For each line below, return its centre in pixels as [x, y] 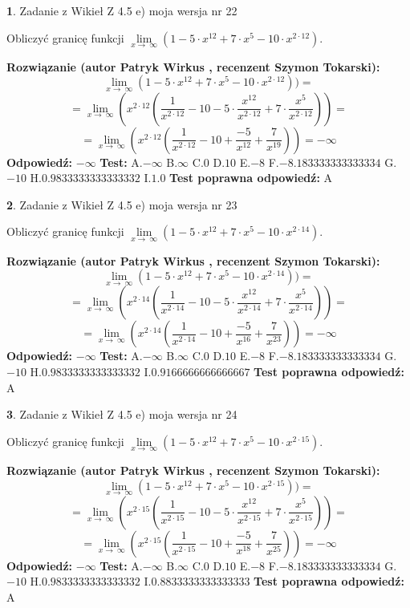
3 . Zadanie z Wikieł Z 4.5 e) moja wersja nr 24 [122, 414]
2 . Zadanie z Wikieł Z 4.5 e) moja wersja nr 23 [122, 204]
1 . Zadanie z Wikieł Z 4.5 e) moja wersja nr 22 [122, 10]
